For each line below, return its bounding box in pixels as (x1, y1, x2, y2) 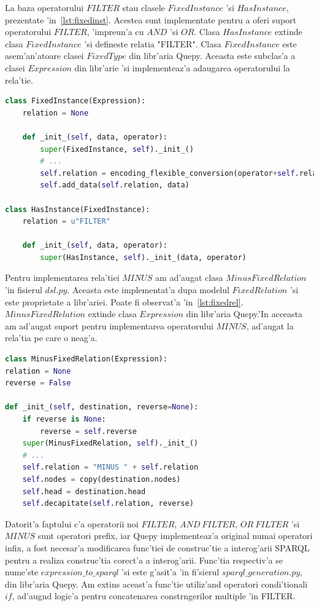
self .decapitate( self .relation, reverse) (22, 499, 194, 508)
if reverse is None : (22, 415, 106, 423)
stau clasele (122, 1, 165, 14)
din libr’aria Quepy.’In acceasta (186, 307, 303, 320)
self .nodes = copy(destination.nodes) (22, 474, 181, 484)
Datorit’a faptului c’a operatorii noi (5, 517, 139, 530)
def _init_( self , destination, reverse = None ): (5, 403, 199, 412)
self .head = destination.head (22, 487, 146, 496)
